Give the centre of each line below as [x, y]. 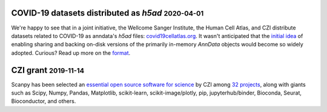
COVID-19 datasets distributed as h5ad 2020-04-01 [107, 13]
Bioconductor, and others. [44, 101]
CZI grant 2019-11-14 [48, 70]
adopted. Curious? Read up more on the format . [71, 53]
